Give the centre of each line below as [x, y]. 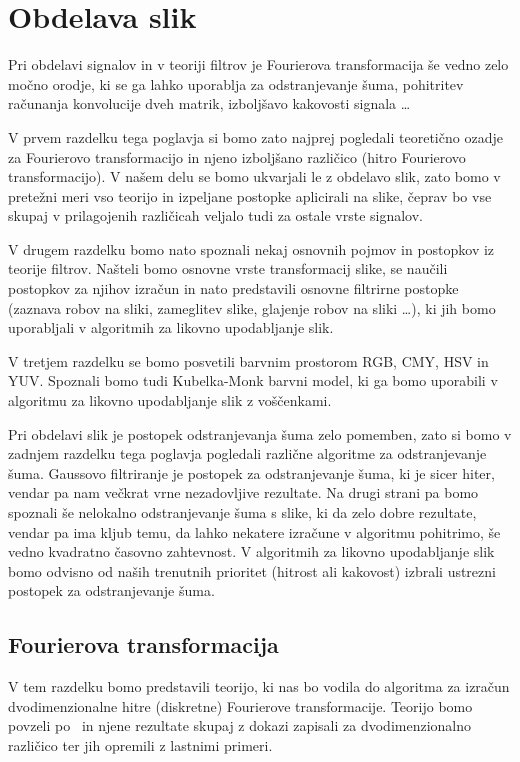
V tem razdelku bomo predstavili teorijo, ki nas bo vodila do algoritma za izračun [259, 686]
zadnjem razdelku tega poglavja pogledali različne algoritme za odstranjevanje [247, 453]
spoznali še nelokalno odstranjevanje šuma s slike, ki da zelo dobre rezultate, [242, 512]
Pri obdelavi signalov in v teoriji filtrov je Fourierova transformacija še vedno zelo [258, 64]
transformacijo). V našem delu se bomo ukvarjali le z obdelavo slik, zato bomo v [254, 176]
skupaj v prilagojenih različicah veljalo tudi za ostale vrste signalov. [216, 215]
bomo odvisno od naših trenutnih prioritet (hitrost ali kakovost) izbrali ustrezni [252, 570]
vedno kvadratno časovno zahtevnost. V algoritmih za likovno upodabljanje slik [251, 551]
